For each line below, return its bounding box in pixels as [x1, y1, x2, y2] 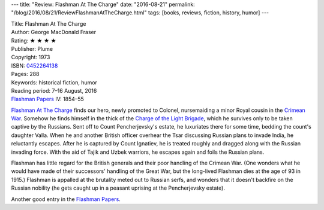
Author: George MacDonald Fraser [11, 29, 97, 36]
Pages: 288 [11, 71, 40, 78]
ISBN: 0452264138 [11, 62, 58, 69]
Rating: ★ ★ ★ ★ [11, 36, 56, 44]
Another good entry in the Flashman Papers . [11, 195, 121, 203]
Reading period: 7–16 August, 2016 [11, 87, 97, 94]
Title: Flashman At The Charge [11, 20, 86, 27]
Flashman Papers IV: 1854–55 [11, 96, 84, 103]
